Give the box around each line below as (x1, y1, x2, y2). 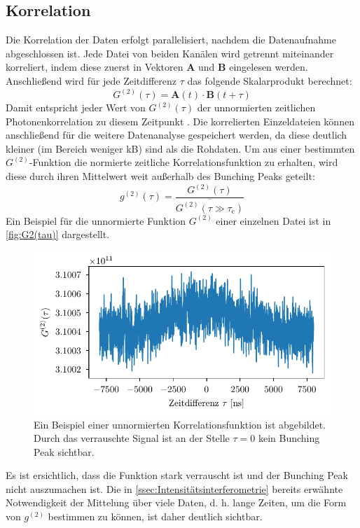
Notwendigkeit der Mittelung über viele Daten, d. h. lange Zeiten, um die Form (6, 495, 347, 510)
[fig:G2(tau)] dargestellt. (6, 227, 110, 242)
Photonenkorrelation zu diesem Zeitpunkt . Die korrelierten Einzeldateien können (6, 113, 354, 128)
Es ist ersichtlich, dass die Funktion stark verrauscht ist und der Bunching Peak (6, 468, 348, 482)
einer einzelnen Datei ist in (216, 213, 331, 228)
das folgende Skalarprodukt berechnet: (187, 73, 352, 88)
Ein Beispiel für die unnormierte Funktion (6, 213, 186, 228)
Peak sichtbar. (34, 444, 95, 459)
